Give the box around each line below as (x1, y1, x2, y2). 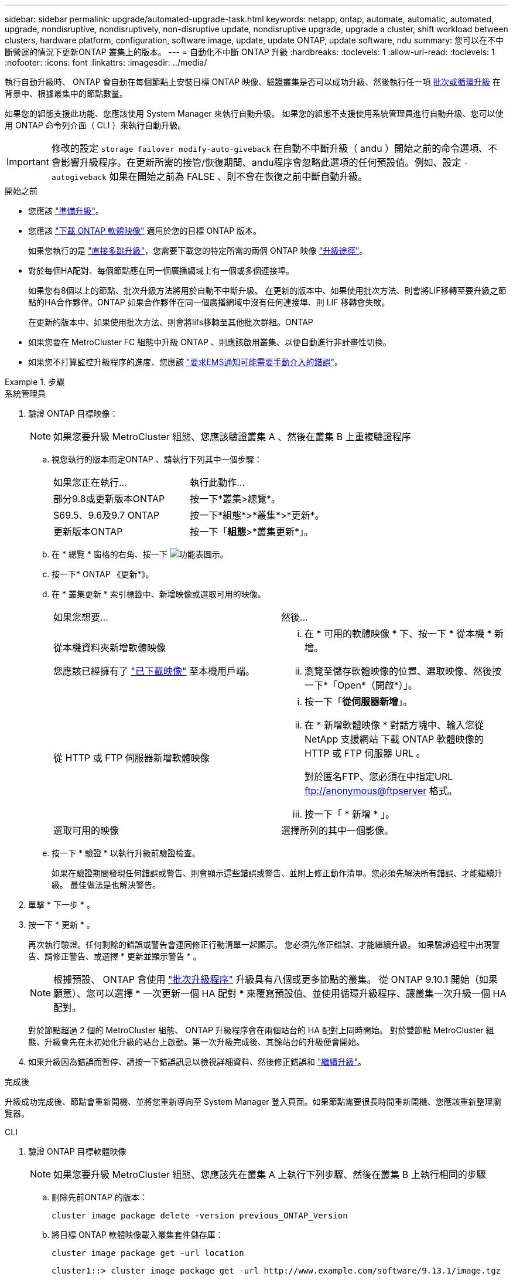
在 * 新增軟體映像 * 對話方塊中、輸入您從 (305, 719, 484, 731)
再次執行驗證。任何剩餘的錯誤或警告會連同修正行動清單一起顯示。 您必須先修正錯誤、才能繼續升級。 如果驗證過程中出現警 (28, 939, 500, 949)
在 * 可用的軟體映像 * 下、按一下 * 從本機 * (305, 628, 492, 639)
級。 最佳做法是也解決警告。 (52, 880, 160, 890)
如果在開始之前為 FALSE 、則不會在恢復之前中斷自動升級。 (109, 171, 368, 182)
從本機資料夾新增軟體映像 (53, 642, 166, 653)
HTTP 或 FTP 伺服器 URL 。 (305, 747, 426, 759)
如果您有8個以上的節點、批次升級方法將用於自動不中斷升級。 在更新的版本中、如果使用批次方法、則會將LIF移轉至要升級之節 (28, 285, 507, 295)
